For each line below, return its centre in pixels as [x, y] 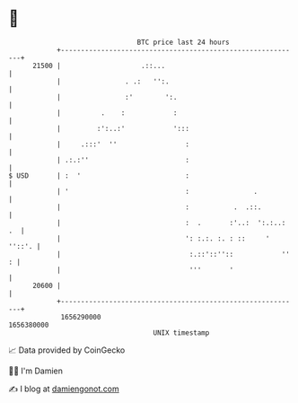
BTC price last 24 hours [183, 42]
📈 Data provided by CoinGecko [67, 350]
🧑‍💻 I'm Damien [36, 371]
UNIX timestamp [181, 333]
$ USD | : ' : [99, 175]
